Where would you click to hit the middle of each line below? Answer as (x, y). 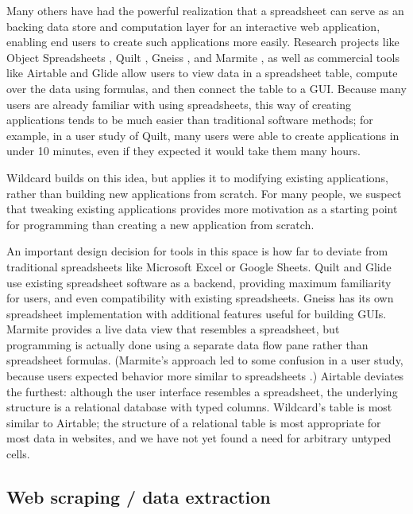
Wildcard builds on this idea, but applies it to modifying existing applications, (197, 177)
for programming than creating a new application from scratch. (160, 224)
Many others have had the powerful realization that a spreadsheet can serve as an (205, 10)
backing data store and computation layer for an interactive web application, (193, 26)
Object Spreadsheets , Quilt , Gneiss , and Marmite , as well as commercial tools (203, 57)
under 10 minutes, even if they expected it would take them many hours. (183, 151)
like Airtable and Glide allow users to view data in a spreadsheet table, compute (202, 73)
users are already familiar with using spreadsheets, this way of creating (179, 104)
